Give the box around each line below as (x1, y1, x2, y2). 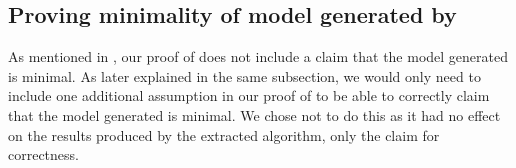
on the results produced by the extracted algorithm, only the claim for (8, 124, 440, 145)
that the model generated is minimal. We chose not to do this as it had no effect (8, 104, 501, 125)
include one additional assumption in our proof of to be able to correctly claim (8, 85, 490, 106)
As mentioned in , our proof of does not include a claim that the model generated (8, 46, 508, 67)
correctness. (8, 144, 79, 165)
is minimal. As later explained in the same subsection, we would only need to (8, 65, 481, 86)
